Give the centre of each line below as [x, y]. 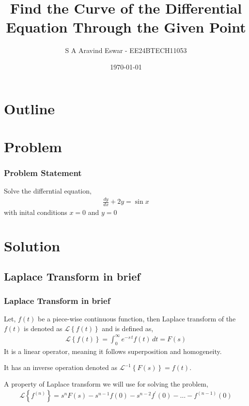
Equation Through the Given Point [126, 27]
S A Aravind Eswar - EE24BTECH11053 [126, 50]
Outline [30, 108]
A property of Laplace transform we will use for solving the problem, [106, 383]
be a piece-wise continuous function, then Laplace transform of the [137, 319]
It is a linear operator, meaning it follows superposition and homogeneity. [113, 351]
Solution [32, 245]
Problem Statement [43, 172]
